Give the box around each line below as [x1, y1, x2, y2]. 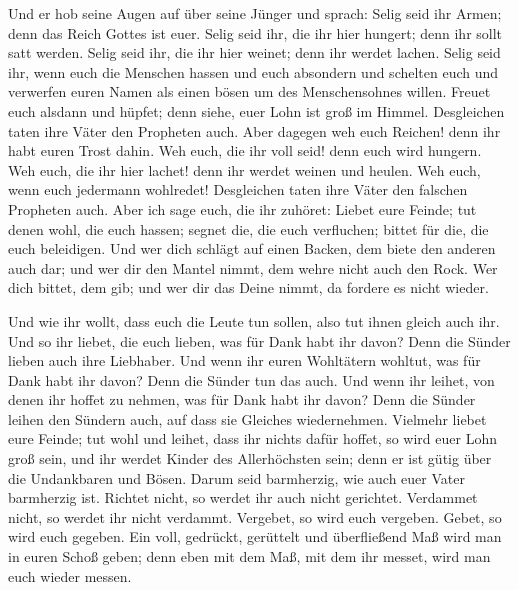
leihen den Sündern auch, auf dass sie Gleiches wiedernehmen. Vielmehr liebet [8, 408, 487, 429]
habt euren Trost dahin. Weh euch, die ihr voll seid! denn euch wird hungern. [8, 140, 482, 161]
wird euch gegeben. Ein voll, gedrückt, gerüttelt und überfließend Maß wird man [8, 526, 502, 547]
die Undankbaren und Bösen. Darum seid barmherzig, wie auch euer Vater [8, 467, 465, 488]
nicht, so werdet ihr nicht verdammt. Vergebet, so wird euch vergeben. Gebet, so [8, 506, 502, 527]
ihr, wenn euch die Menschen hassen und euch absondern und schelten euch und [8, 61, 499, 82]
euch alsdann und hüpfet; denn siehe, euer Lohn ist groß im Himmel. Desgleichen [8, 100, 505, 121]
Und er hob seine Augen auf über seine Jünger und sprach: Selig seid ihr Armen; [8, 3, 502, 23]
